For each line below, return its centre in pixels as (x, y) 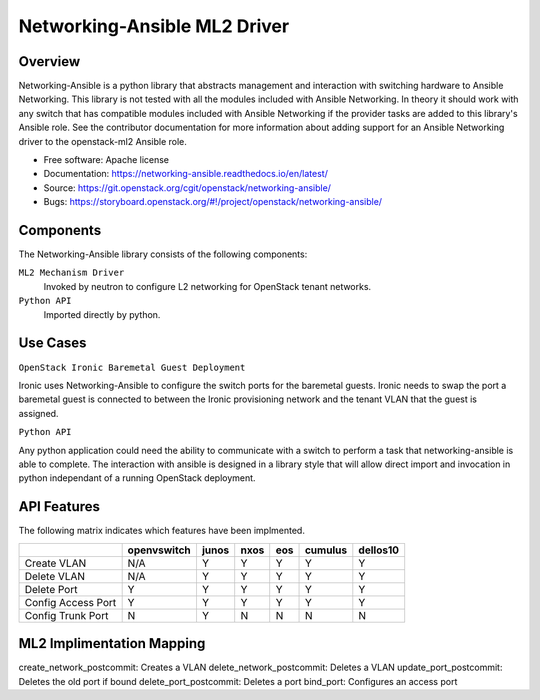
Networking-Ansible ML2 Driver (154, 26)
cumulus (326, 550)
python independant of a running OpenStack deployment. (137, 478)
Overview (49, 61)
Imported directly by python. (102, 314)
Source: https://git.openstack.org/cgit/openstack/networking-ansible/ (187, 187)
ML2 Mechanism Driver (71, 273)
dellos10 (379, 550)
